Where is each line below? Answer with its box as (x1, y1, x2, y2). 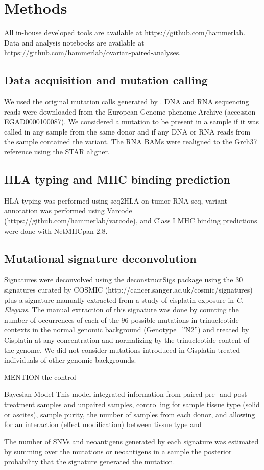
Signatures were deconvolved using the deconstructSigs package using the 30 (4, 274, 243, 285)
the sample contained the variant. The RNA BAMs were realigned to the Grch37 (4, 136, 257, 147)
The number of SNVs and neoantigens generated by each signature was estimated (4, 436, 259, 446)
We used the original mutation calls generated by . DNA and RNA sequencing (4, 96, 249, 107)
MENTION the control (4, 371, 76, 382)
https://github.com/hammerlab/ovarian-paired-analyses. (4, 47, 181, 58)
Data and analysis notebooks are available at (4, 37, 145, 48)
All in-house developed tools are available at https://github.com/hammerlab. (4, 27, 246, 38)
